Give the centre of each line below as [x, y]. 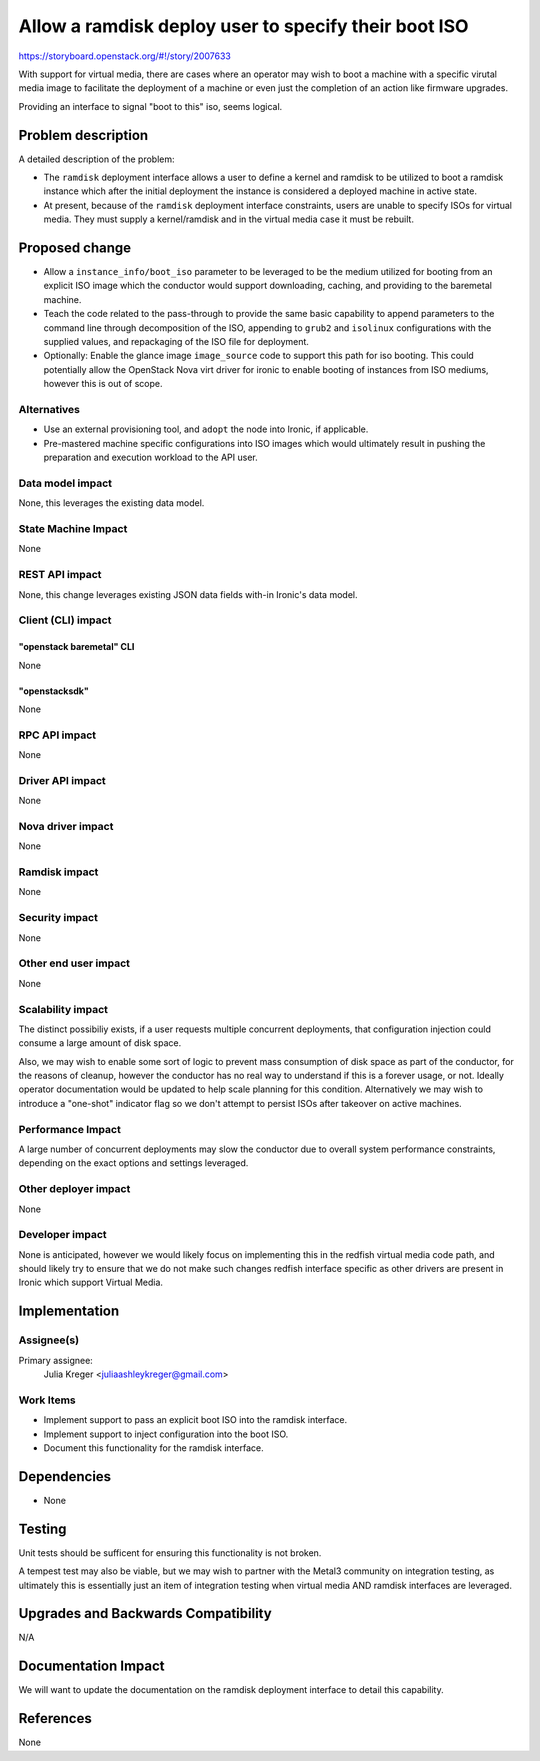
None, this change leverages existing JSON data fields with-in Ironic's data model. [188, 594]
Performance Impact [70, 1129]
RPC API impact [57, 735]
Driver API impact [62, 780]
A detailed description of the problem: [96, 159]
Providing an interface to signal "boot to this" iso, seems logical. [150, 106]
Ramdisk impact [58, 872]
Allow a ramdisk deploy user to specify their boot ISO [243, 26]
